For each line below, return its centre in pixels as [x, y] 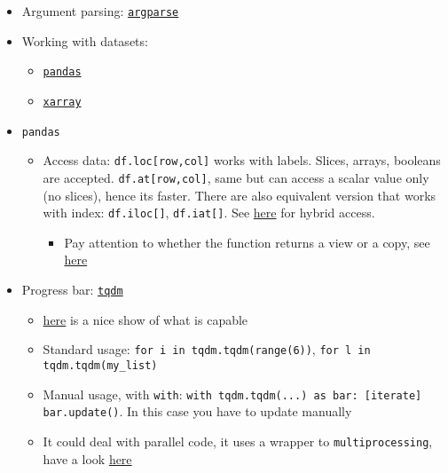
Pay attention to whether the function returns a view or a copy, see [247, 242]
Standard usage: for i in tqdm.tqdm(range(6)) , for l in [207, 349]
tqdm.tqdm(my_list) [100, 365]
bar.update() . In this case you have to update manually [197, 411]
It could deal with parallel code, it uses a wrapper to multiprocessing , [238, 441]
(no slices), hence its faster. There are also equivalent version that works [240, 195]
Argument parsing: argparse [100, 11]
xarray [62, 102]
